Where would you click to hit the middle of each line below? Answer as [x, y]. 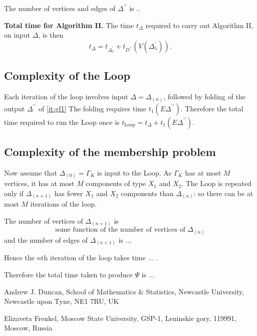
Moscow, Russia [28, 328]
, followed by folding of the [204, 96]
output [15, 108]
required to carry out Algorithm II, [199, 25]
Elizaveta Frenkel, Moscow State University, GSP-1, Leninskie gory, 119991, [120, 318]
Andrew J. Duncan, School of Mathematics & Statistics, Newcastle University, [124, 291]
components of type [116, 183]
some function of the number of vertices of [120, 230]
